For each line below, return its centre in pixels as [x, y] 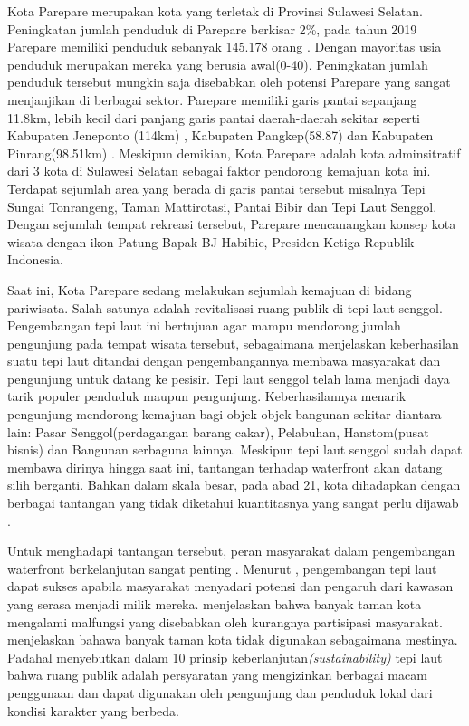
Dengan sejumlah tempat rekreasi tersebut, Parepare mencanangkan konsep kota [232, 224]
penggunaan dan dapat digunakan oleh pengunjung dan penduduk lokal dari [220, 692]
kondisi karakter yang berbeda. [94, 710]
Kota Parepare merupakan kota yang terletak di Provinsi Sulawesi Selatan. [215, 11]
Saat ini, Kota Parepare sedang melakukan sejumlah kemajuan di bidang [210, 289]
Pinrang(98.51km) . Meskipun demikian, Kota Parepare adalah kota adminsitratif [234, 153]
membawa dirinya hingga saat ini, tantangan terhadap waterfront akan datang [225, 467]
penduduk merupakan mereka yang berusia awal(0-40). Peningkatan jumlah [218, 64]
